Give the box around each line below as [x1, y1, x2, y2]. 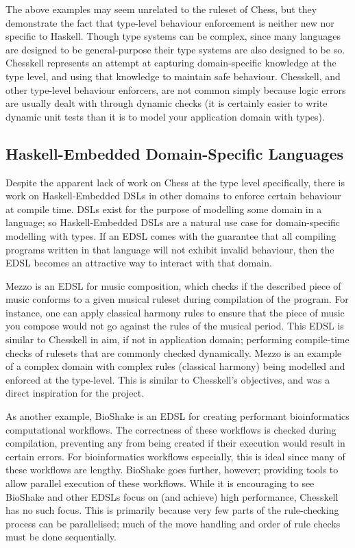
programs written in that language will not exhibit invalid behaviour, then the [5, 242, 334, 256]
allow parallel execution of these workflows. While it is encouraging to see [5, 476, 315, 490]
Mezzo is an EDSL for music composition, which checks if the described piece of [5, 278, 341, 292]
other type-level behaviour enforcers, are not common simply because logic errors [5, 82, 346, 97]
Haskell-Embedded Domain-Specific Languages [5, 142, 344, 164]
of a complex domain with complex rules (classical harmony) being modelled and [5, 359, 345, 373]
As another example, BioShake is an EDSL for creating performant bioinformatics [5, 409, 350, 423]
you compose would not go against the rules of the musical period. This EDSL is [5, 319, 344, 333]
